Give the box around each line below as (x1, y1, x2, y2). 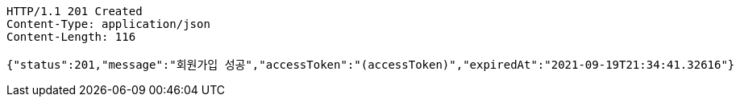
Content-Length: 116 (6, 30, 136, 43)
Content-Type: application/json (6, 18, 210, 30)
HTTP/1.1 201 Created (6, 5, 143, 18)
